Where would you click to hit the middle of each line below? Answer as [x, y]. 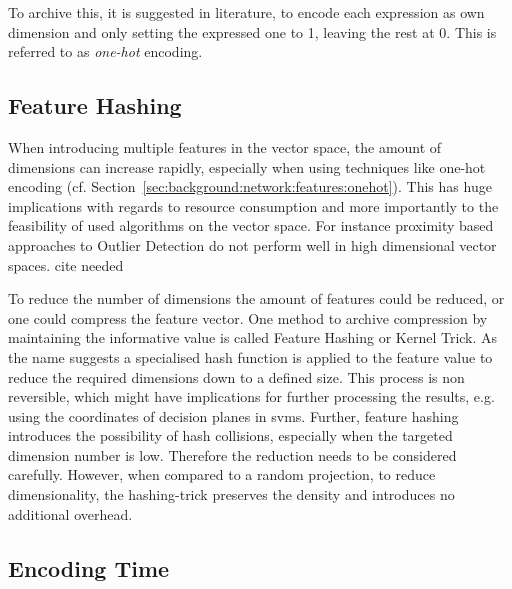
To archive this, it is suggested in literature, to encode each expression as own [246, 12]
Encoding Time [89, 567]
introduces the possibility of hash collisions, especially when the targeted [230, 435]
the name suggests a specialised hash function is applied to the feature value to [250, 356]
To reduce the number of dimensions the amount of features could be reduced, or [256, 298]
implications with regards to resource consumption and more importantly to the [253, 205]
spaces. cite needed [66, 264]
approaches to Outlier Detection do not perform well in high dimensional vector [252, 244]
